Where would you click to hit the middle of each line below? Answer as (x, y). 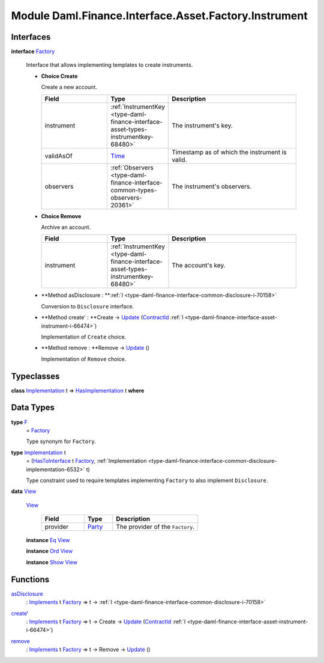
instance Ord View (49, 551)
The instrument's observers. (212, 186)
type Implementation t (38, 452)
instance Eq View (48, 540)
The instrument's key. (202, 125)
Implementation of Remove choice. (84, 359)
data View (24, 491)
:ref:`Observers (132, 167)
